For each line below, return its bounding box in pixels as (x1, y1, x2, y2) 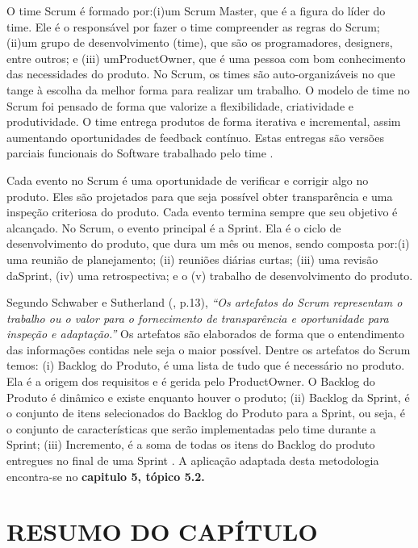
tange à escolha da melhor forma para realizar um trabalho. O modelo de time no (6, 81, 410, 98)
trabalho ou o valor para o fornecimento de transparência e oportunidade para (6, 309, 389, 326)
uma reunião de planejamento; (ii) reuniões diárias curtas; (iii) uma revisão (6, 250, 378, 267)
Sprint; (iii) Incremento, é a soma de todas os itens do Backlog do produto (6, 436, 375, 453)
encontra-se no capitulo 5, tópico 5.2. (6, 467, 205, 484)
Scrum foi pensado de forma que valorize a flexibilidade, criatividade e (6, 97, 353, 114)
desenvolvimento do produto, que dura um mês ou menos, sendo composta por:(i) (6, 235, 410, 252)
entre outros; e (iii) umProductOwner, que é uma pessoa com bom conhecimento (6, 49, 406, 66)
